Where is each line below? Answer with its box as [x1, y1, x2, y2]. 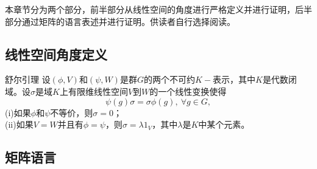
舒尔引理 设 [5, 73, 51, 86]
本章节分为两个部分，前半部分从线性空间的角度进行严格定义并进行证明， [5, 3, 295, 15]
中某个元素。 [198, 118, 250, 131]
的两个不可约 [143, 73, 195, 86]
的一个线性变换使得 [149, 84, 227, 97]
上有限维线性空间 [59, 84, 128, 97]
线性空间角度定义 [5, 44, 107, 63]
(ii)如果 [5, 118, 34, 131]
